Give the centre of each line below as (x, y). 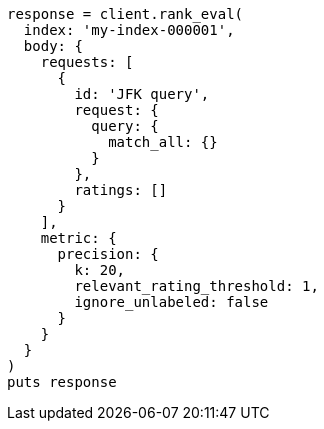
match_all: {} (163, 142)
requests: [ (87, 62)
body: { (53, 46)
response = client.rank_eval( (125, 14)
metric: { (78, 238)
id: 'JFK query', (142, 94)
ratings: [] (121, 190)
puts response (62, 382)
